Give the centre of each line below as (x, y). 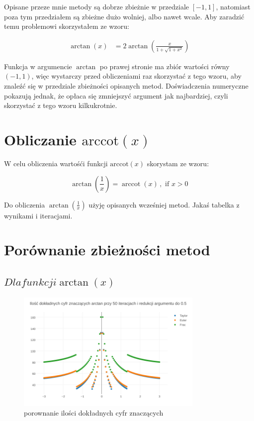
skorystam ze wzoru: (178, 163)
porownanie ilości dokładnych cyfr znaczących (94, 413)
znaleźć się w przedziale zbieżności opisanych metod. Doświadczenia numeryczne (126, 86)
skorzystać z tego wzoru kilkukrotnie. (61, 105)
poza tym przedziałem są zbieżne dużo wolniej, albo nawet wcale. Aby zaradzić (124, 16)
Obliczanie (40, 139)
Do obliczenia (25, 204)
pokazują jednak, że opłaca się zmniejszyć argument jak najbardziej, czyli (116, 95)
